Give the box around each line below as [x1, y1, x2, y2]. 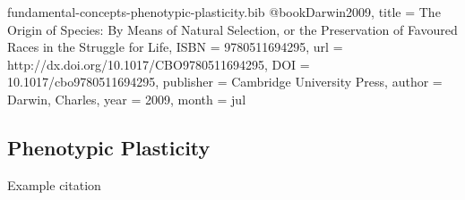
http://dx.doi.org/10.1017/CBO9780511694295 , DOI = [7, 54, 310, 73]
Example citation [7, 175, 101, 194]
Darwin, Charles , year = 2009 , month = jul [7, 89, 246, 108]
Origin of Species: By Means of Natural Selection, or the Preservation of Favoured [7, 20, 458, 38]
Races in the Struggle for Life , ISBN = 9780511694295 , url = [7, 37, 343, 56]
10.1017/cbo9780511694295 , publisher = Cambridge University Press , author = [7, 72, 443, 91]
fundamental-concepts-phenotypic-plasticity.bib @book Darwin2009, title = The [7, 3, 441, 21]
